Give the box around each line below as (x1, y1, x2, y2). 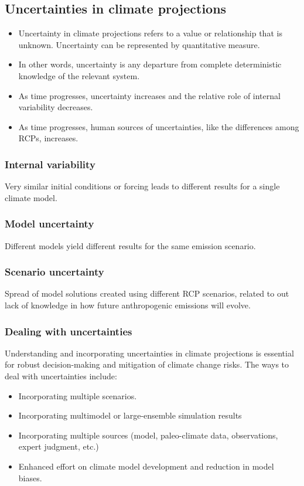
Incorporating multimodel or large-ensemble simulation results (18, 409, 242, 422)
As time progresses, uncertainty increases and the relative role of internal (18, 89, 281, 101)
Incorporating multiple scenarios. (18, 389, 137, 402)
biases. (18, 471, 42, 484)
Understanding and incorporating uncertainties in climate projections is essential (5, 346, 294, 359)
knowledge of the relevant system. (18, 69, 140, 81)
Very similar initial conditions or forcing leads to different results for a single (5, 180, 280, 192)
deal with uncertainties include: (5, 369, 117, 382)
